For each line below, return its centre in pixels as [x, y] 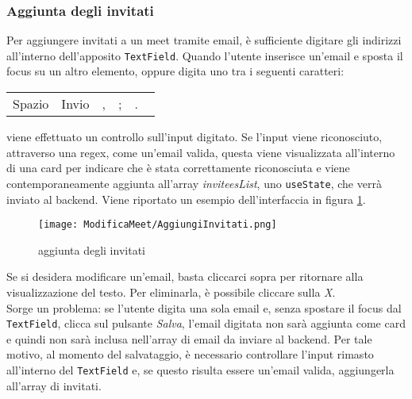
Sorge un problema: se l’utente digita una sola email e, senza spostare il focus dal [204, 307]
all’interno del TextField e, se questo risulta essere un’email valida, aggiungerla [200, 369]
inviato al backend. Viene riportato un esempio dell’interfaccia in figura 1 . [186, 199]
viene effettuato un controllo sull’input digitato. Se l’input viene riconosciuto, [194, 137]
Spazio [31, 104]
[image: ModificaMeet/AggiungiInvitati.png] [158, 225]
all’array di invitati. [54, 385]
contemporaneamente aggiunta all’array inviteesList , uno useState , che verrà [194, 183]
